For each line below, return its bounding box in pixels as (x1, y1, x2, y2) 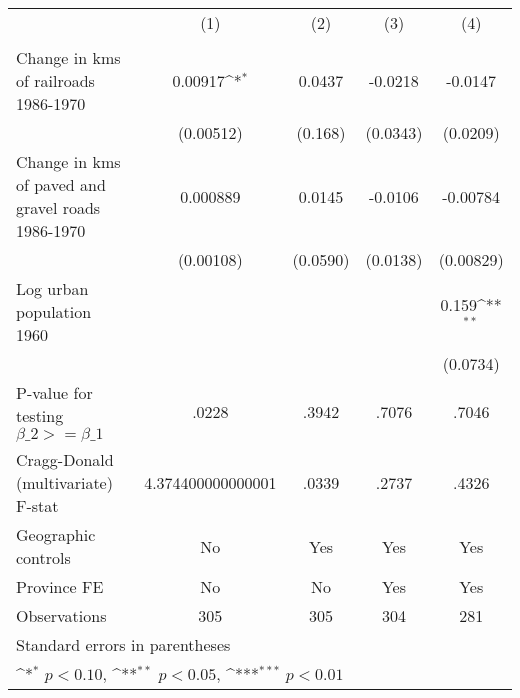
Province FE (16, 575, 104, 598)
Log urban (16, 277, 89, 300)
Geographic (16, 523, 96, 546)
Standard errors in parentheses (16, 633, 231, 656)
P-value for (16, 381, 93, 404)
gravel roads (16, 196, 101, 219)
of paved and (16, 173, 106, 196)
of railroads (16, 69, 95, 92)
